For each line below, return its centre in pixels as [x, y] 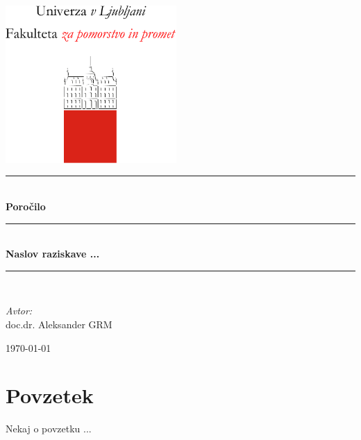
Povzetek [50, 395]
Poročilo [26, 206]
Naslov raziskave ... [53, 254]
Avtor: [19, 311]
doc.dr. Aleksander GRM [59, 324]
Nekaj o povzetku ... [49, 429]
